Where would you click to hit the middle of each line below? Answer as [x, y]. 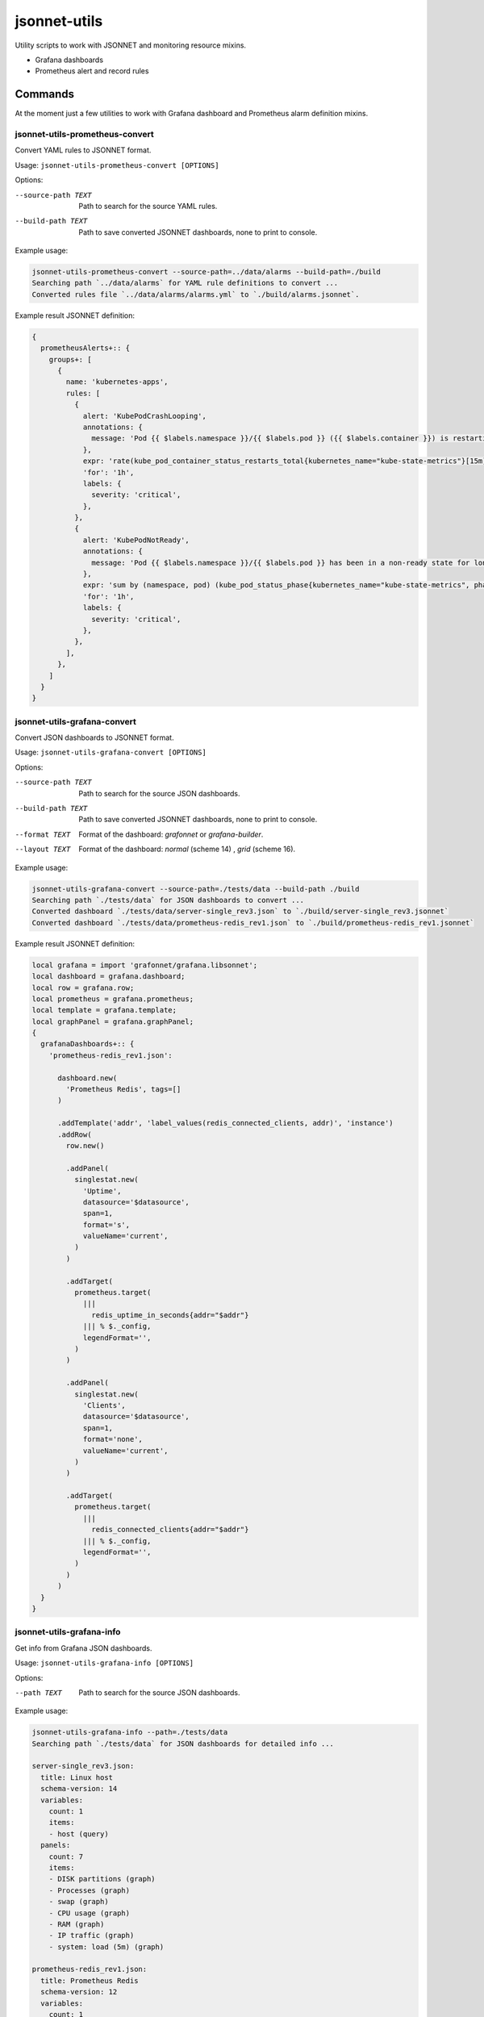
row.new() [85, 1145]
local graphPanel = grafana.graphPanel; [113, 1021]
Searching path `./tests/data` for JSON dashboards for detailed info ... [183, 1743]
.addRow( [75, 1134]
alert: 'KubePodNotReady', [136, 540]
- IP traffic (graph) [92, 1936]
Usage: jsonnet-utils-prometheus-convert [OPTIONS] [117, 165]
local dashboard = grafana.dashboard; [108, 977]
